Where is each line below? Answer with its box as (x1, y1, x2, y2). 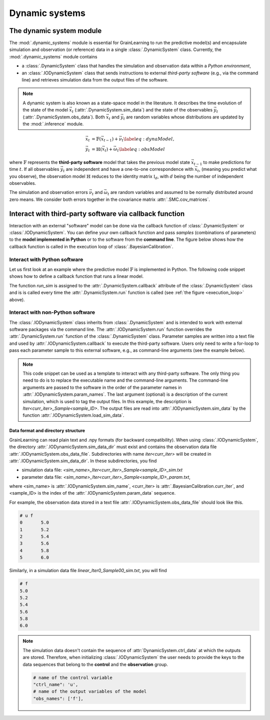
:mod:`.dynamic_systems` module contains (9, 53, 97, 59)
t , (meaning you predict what (197, 166, 257, 173)
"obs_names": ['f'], (33, 696, 83, 702)
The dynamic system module (9, 26, 102, 35)
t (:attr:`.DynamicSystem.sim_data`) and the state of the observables (71, 107, 212, 114)
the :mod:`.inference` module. (22, 120, 84, 127)
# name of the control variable (33, 675, 112, 681)
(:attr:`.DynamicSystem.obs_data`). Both (22, 114, 105, 120)
